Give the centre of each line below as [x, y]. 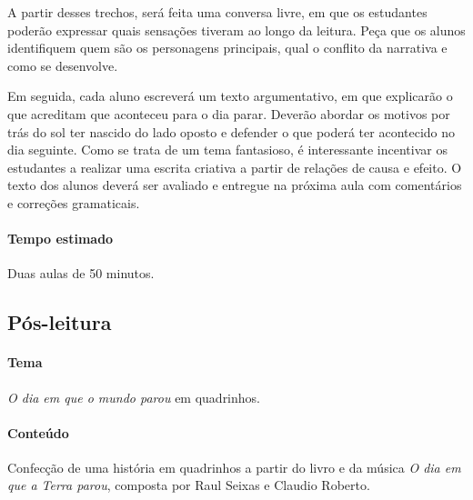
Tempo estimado [60, 239]
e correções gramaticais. [74, 202]
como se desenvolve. [63, 65]
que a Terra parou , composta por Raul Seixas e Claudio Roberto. [189, 485]
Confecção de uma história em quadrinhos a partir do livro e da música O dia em [234, 467]
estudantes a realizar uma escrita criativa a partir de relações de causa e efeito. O [235, 167]
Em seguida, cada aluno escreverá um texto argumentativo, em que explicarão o [230, 96]
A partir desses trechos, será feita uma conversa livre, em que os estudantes [217, 12]
